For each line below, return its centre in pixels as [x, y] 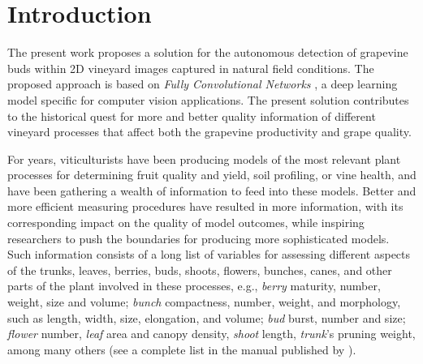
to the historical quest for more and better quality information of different [192, 116]
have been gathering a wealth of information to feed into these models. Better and [212, 190]
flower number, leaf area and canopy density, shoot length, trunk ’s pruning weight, [211, 334]
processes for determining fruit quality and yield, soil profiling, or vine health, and [212, 175]
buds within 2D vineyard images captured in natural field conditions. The [191, 68]
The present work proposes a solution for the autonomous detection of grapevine [208, 52]
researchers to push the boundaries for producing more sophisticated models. [199, 238]
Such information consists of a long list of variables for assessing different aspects [209, 254]
